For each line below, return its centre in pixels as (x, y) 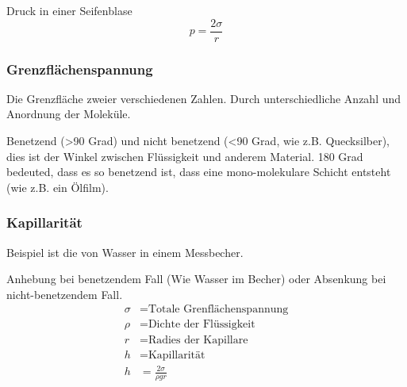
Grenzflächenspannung (80, 69)
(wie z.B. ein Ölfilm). (58, 187)
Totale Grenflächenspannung (218, 310)
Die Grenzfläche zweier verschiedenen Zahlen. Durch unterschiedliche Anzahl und (204, 98)
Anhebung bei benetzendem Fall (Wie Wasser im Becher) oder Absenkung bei (196, 279)
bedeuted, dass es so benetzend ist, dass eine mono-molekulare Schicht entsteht (199, 172)
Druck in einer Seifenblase (69, 10)
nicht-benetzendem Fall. (65, 294)
